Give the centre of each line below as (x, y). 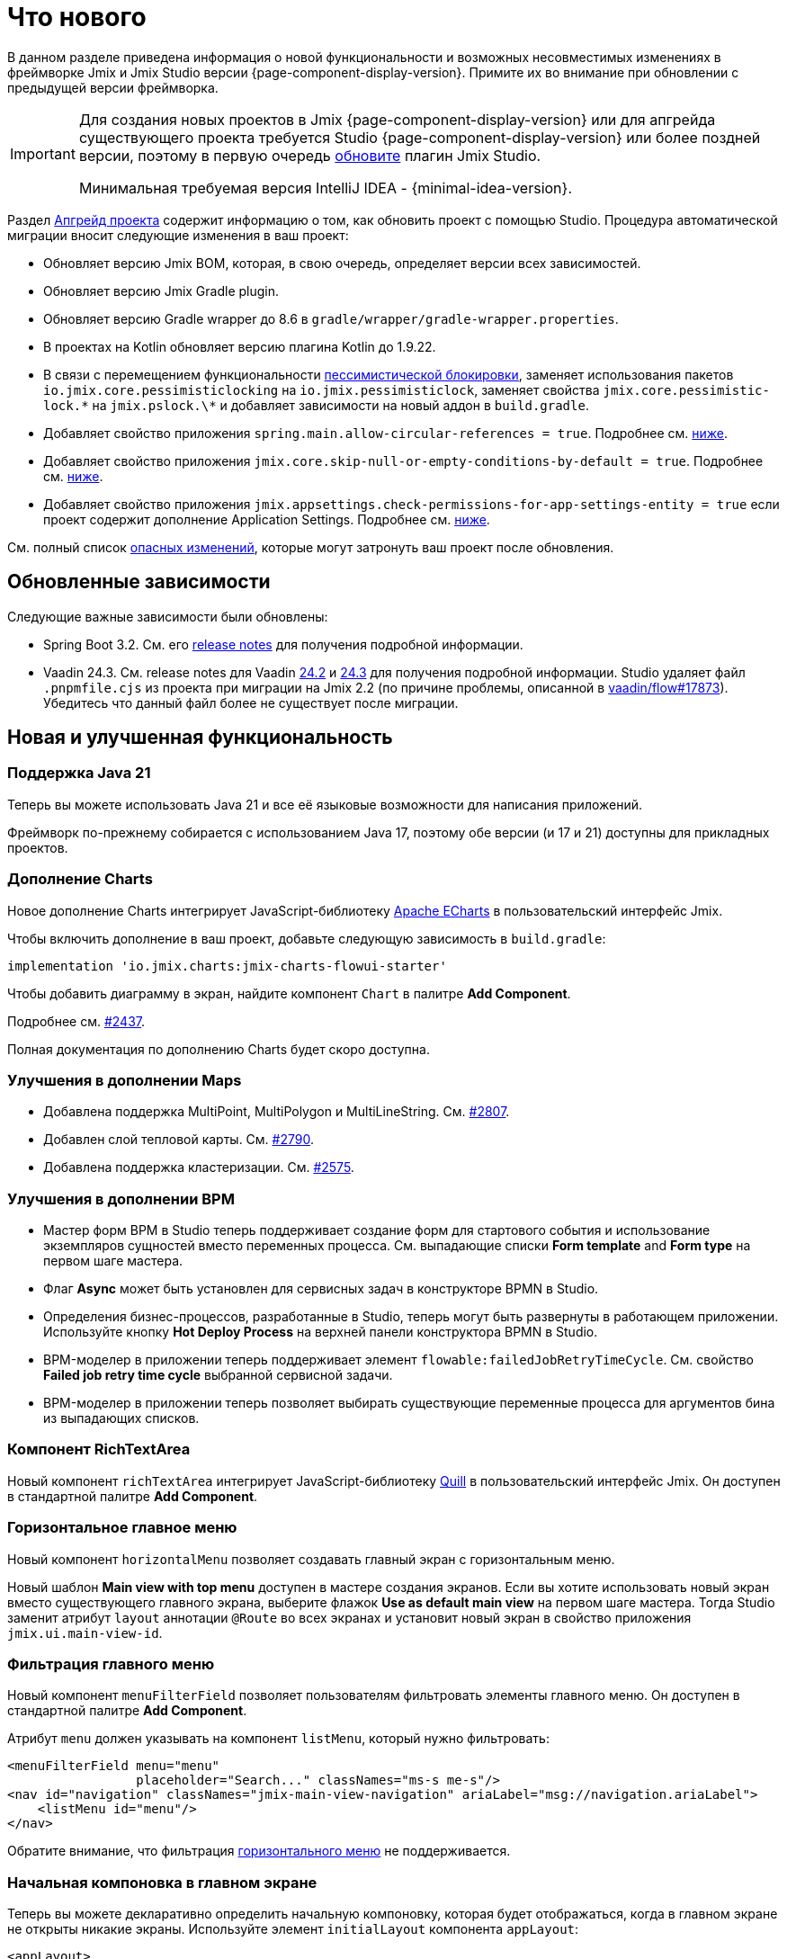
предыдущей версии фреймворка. (113, 87)
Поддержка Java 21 (79, 773)
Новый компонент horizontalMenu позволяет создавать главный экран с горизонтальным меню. (311, 1559)
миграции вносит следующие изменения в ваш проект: (178, 235)
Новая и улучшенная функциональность (200, 738)
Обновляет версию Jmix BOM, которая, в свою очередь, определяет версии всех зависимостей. (342, 263)
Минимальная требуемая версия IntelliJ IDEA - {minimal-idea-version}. (325, 188)
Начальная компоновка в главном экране (162, 1882)
